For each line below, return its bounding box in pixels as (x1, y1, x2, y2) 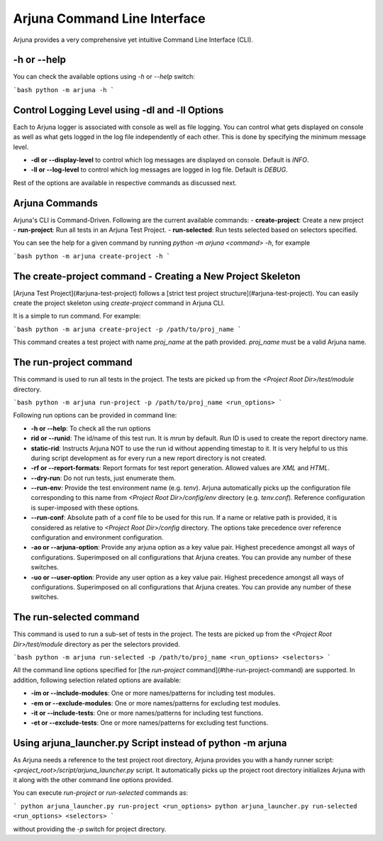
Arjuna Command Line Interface (13, 11, 206, 26)
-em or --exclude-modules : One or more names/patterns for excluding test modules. (30, 698, 281, 707)
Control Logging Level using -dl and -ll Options (13, 104, 224, 116)
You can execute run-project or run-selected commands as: (13, 789, 188, 797)
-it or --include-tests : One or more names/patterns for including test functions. (30, 709, 264, 717)
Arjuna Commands (13, 197, 99, 209)
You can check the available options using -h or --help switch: (13, 72, 195, 81)
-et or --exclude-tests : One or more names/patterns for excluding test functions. (30, 718, 269, 727)
